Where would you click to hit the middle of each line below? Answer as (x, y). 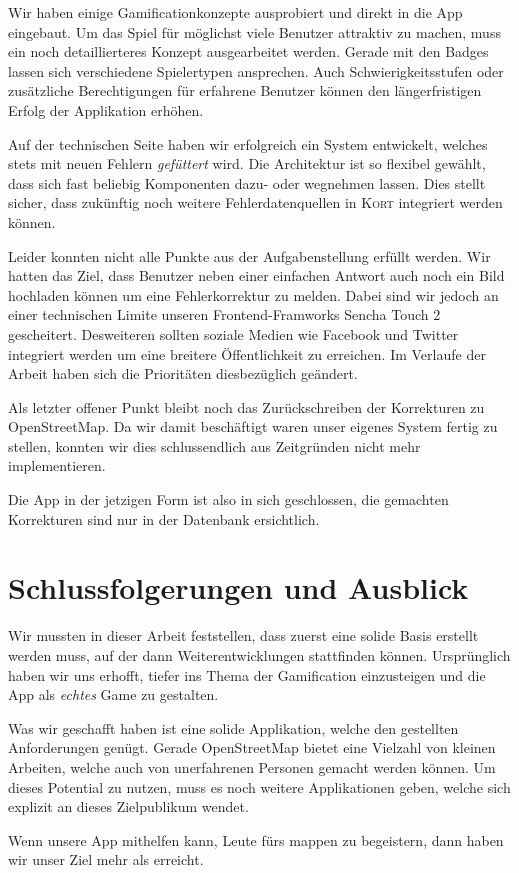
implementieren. (57, 465)
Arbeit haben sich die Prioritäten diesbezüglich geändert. (183, 373)
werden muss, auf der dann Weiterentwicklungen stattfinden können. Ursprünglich (259, 654)
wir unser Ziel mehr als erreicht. (106, 859)
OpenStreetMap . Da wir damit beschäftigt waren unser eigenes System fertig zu (253, 426)
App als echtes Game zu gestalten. (113, 694)
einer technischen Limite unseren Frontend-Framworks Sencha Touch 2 (224, 314)
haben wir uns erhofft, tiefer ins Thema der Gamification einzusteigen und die (247, 674)
